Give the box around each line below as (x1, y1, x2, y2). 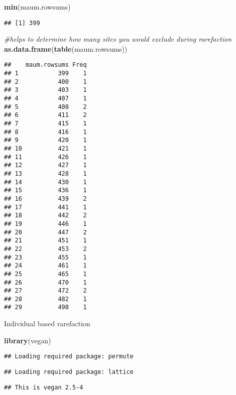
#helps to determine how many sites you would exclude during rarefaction (4, 34, 232, 44)
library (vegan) (4, 335, 51, 345)
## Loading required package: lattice (4, 368, 134, 375)
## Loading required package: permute (4, 353, 134, 360)
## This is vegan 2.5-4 (4, 383, 83, 391)
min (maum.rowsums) (4, 2, 71, 12)
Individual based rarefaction (4, 318, 90, 329)
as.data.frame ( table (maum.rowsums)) (4, 43, 128, 54)
